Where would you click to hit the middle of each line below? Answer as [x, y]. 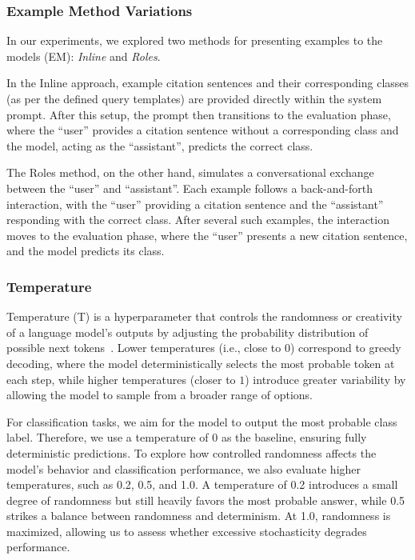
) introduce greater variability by [325, 379]
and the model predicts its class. [86, 251]
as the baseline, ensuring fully [294, 437]
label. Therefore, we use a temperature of [108, 437]
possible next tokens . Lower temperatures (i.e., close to [144, 348]
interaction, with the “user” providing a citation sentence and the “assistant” [195, 204]
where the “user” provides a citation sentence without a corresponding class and [203, 130]
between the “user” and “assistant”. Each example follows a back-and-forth [190, 188]
